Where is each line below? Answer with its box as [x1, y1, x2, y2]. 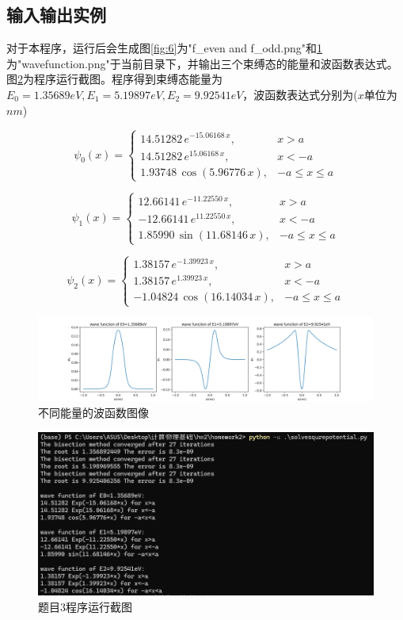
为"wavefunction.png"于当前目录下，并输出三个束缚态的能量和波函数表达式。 [6, 55, 398, 71]
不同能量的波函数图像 [38, 404, 149, 420]
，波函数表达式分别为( [242, 86, 358, 102]
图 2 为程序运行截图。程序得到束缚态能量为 [6, 71, 222, 87]
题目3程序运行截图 [38, 599, 132, 615]
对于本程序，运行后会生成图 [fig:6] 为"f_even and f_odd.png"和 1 [6, 40, 323, 56]
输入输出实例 [6, 2, 106, 27]
